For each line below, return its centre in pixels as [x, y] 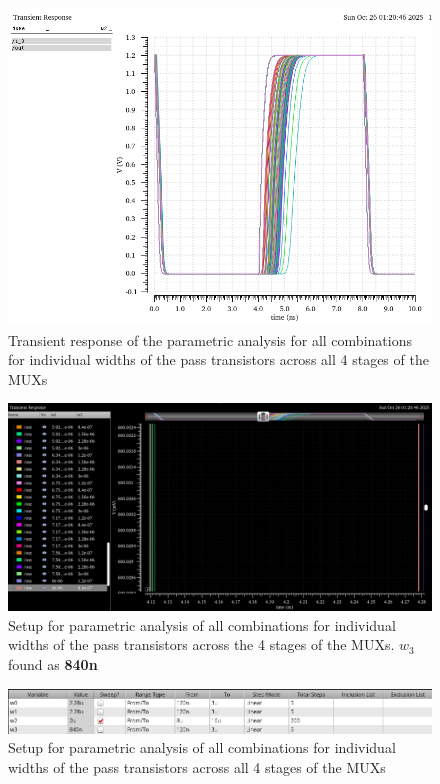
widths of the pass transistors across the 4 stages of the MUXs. [201, 644]
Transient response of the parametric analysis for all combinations [210, 339]
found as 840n [53, 664]
